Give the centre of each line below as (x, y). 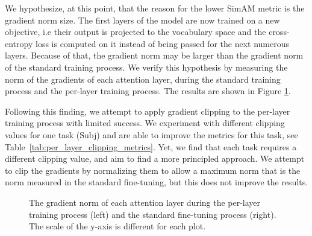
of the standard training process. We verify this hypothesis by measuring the (146, 67)
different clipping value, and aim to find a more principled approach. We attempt (155, 158)
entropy (19, 43)
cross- (279, 32)
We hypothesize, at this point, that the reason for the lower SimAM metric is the (155, 8)
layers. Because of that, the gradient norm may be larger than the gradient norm (154, 55)
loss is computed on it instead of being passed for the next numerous (162, 43)
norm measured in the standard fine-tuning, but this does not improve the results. (157, 182)
